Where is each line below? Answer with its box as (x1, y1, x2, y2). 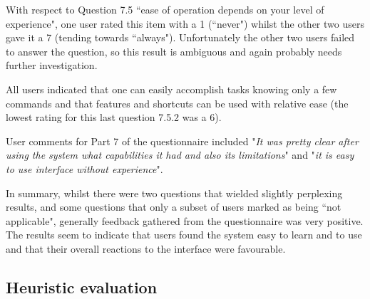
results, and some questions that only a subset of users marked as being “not (6, 199, 341, 214)
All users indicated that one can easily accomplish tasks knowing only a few (6, 81, 337, 96)
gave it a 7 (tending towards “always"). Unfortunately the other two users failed (6, 30, 355, 45)
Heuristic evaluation (6, 276, 158, 298)
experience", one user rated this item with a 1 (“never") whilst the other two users (6, 16, 364, 31)
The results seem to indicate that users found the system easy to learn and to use (6, 227, 362, 242)
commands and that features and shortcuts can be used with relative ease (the (6, 95, 349, 110)
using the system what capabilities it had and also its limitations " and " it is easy (6, 147, 354, 162)
